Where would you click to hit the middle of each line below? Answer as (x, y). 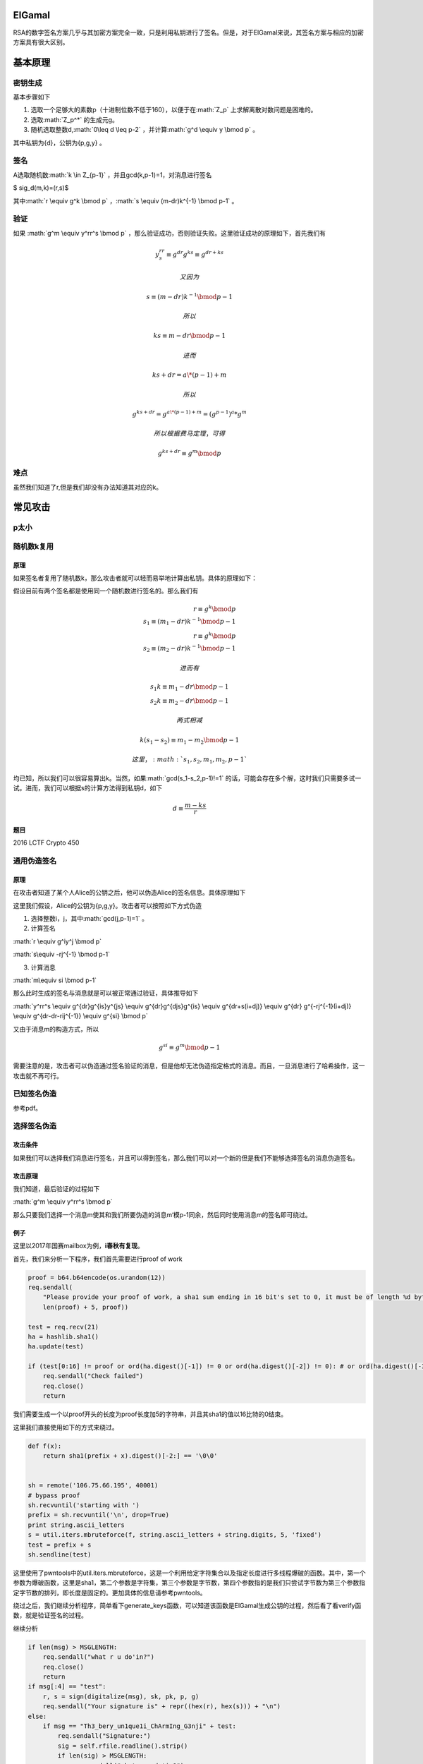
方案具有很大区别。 (41, 42)
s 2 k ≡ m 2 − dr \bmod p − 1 (190, 701)
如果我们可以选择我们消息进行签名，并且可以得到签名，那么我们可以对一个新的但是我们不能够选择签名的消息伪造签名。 (186, 1158)
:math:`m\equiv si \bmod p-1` (55, 980)
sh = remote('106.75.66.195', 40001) (93, 1486)
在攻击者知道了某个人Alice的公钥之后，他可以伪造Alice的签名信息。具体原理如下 (129, 893)
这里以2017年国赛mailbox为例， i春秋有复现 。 (78, 1246)
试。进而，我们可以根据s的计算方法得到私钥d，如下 (87, 788)
